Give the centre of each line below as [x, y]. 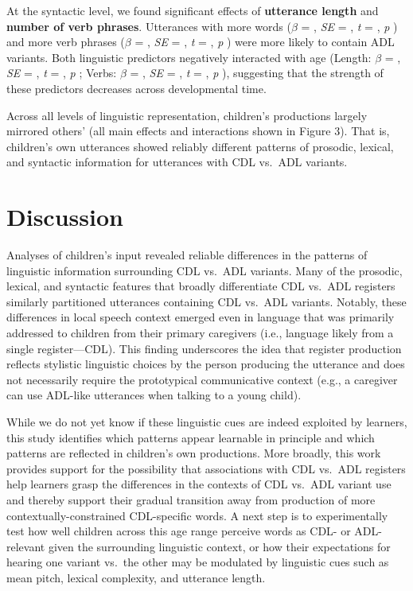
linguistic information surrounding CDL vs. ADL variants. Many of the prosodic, [205, 270]
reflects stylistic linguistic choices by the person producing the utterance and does [206, 364]
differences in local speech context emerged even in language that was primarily [201, 317]
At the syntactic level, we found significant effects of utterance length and [193, 10]
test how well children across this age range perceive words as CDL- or [179, 531]
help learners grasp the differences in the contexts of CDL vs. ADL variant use [199, 484]
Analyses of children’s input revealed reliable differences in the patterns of [187, 255]
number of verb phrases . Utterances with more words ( [149, 26]
